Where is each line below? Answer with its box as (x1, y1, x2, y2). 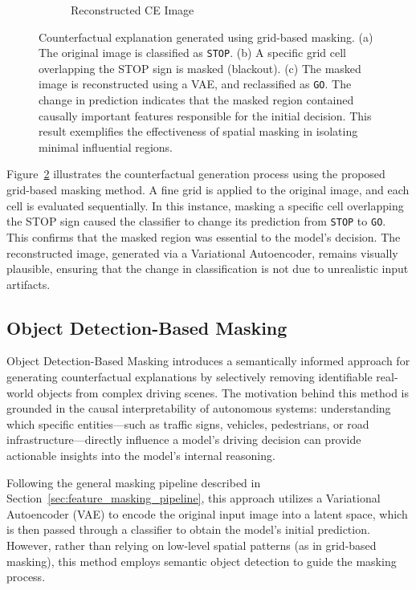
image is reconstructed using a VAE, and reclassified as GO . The (39, 75, 352, 92)
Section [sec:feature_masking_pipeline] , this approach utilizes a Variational (6, 490, 381, 507)
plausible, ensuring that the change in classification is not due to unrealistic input (6, 260, 409, 277)
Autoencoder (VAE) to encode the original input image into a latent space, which (6, 505, 408, 522)
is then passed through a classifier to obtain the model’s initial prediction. (6, 521, 370, 538)
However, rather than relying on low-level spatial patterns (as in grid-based (6, 537, 377, 554)
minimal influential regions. (39, 138, 173, 155)
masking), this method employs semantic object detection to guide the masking (6, 552, 397, 569)
